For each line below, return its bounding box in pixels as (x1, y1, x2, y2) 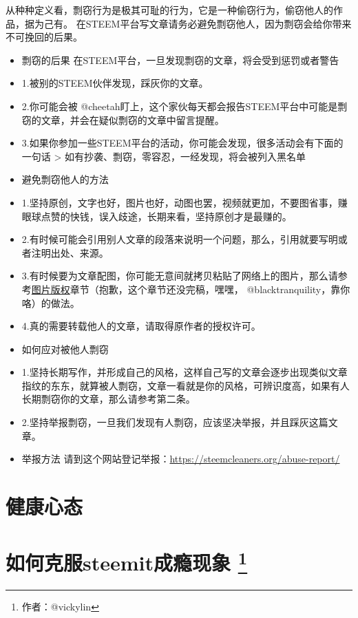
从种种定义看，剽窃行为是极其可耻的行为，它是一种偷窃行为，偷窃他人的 (6, 3, 333, 17)
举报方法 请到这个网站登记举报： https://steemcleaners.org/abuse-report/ (21, 451, 340, 466)
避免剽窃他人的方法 (21, 172, 109, 187)
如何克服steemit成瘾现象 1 (6, 546, 248, 577)
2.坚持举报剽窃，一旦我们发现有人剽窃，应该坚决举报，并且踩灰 (21, 415, 309, 429)
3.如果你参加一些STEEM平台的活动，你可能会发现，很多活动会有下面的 (21, 136, 344, 150)
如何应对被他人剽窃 (21, 341, 109, 356)
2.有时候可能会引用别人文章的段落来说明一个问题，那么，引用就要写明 (21, 232, 338, 246)
